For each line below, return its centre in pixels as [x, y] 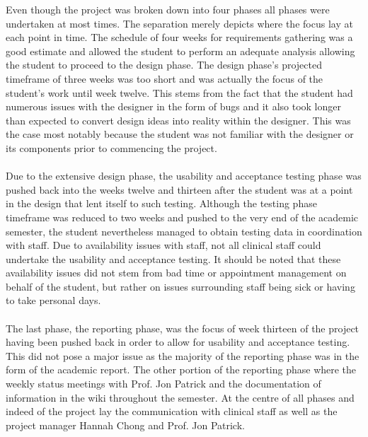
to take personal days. [53, 300]
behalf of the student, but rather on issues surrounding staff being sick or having [180, 286]
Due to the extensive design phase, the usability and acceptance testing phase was [184, 176]
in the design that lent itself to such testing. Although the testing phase [161, 203]
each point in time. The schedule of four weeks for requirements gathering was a [179, 37]
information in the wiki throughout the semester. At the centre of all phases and [180, 397]
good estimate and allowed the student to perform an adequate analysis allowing [180, 51]
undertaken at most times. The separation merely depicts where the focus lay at [179, 23]
